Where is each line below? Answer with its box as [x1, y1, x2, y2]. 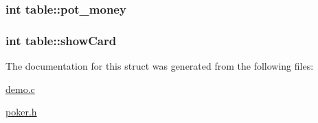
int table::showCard [5, 31, 117, 49]
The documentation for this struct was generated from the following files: [5, 59, 314, 73]
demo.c [5, 81, 35, 96]
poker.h [5, 105, 37, 119]
